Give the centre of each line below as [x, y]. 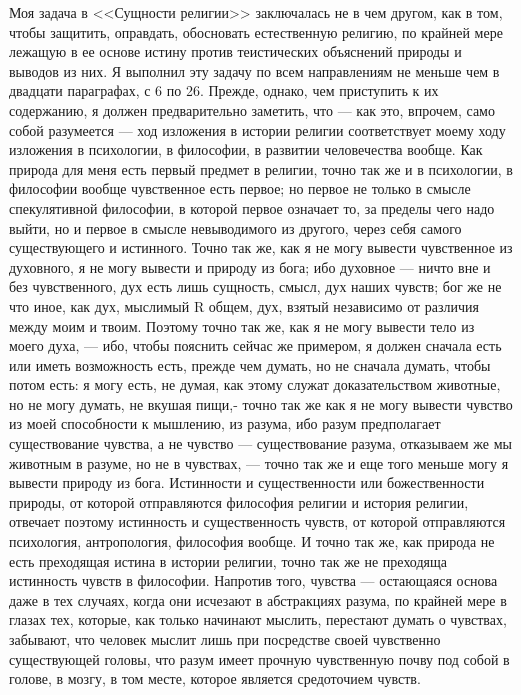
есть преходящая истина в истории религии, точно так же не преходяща [228, 560]
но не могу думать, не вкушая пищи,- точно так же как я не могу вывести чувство [261, 403]
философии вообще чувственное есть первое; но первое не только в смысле [240, 188]
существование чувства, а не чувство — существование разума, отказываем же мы [260, 443]
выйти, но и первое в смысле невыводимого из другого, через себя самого [235, 227]
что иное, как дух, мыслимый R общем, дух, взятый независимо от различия [244, 305]
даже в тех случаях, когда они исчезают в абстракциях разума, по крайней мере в [258, 599]
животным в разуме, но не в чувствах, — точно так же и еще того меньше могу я [259, 462]
